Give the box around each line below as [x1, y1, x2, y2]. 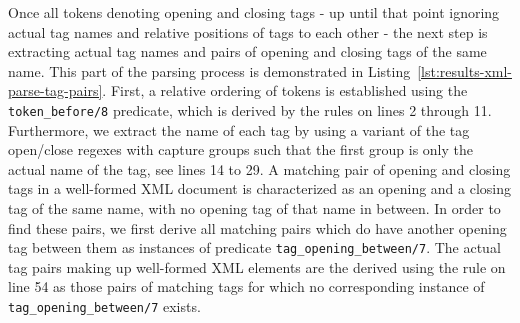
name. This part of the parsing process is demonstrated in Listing [8, 60, 411, 81]
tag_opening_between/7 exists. [8, 296, 201, 317]
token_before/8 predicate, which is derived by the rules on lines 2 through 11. [8, 99, 492, 120]
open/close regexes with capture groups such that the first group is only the [8, 139, 473, 160]
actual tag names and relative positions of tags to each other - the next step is [8, 21, 488, 42]
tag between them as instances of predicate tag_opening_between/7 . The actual [8, 237, 501, 258]
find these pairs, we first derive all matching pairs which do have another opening [8, 217, 507, 238]
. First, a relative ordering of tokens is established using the [102, 80, 468, 101]
